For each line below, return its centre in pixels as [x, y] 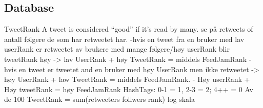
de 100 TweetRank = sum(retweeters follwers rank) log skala [99, 99]
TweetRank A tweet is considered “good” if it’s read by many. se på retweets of [129, 29]
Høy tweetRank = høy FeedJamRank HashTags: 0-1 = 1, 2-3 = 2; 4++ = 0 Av [129, 89]
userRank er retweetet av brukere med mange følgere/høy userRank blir [117, 49]
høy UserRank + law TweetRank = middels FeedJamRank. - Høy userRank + [127, 79]
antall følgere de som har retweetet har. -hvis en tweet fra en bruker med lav [124, 39]
